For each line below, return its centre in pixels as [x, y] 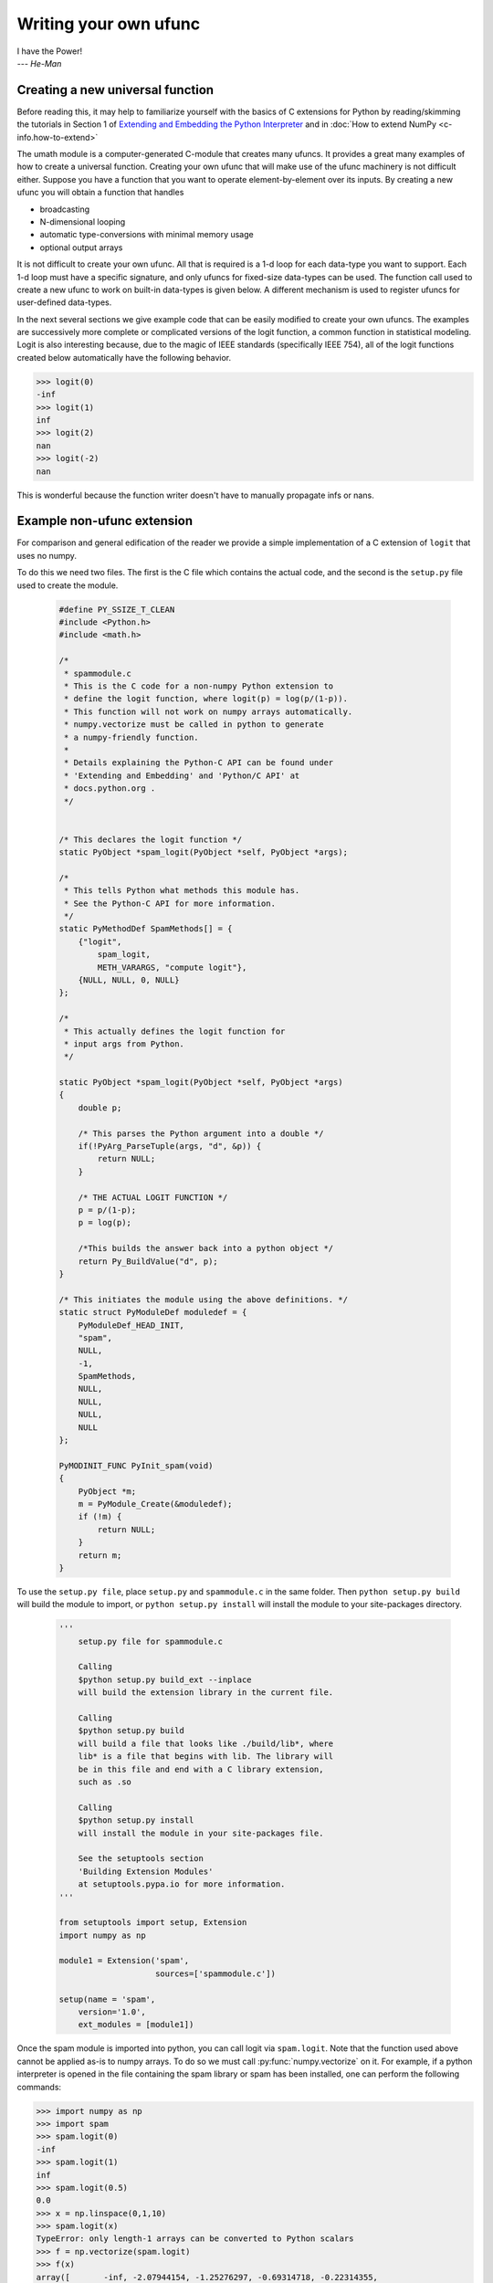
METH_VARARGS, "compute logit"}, [172, 967]
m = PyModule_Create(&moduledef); [155, 1504]
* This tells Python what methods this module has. [182, 891]
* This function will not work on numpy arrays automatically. [209, 711]
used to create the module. [68, 585]
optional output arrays [81, 247]
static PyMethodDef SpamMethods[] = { [146, 929]
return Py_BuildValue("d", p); [148, 1261]
